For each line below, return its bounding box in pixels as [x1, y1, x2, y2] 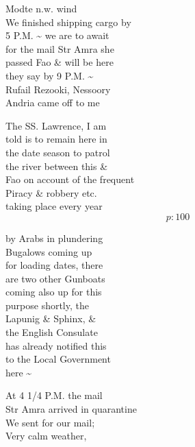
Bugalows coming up [5, 244, 92, 258]
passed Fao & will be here [5, 55, 114, 69]
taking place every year [5, 199, 103, 213]
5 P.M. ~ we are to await [5, 28, 109, 43]
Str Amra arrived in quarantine [5, 402, 137, 416]
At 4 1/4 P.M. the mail [5, 388, 103, 402]
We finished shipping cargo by [5, 14, 131, 29]
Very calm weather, [5, 428, 87, 443]
